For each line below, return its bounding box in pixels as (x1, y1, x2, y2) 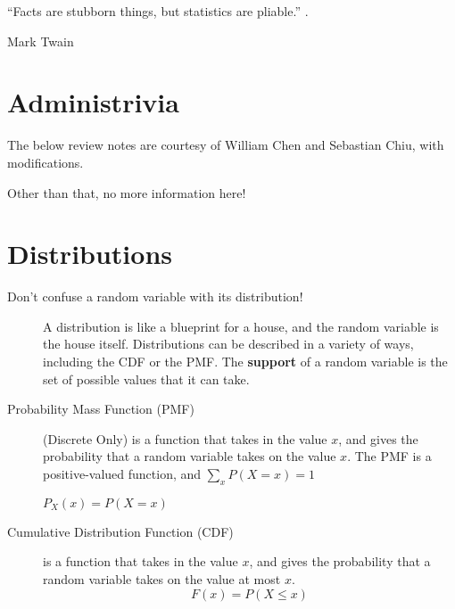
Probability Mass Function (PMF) (7, 399, 194, 418)
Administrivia (7, 84, 179, 120)
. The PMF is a (347, 447, 432, 465)
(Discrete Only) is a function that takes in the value (43, 429, 327, 448)
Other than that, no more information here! (7, 183, 246, 202)
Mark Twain (7, 31, 74, 50)
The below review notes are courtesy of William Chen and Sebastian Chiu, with (7, 136, 444, 154)
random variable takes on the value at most (43, 569, 281, 588)
